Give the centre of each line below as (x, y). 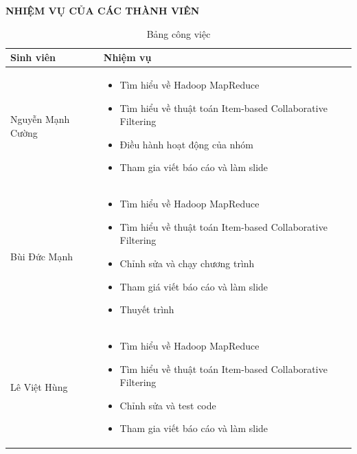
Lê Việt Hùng (39, 387)
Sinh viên (33, 57)
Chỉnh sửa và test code (168, 405)
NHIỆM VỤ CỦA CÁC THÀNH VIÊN (103, 10)
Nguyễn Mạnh (40, 119)
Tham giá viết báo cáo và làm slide (194, 286)
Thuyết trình (147, 309)
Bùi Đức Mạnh (42, 257)
